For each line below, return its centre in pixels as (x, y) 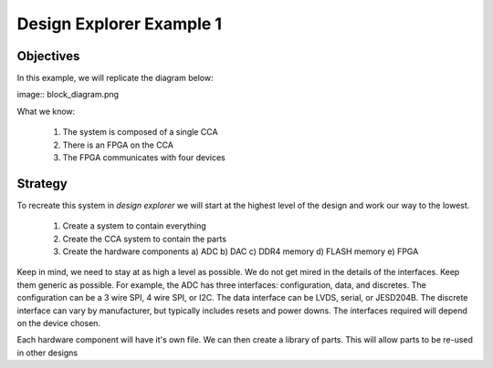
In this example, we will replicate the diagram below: (115, 78)
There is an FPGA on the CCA (118, 145)
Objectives (48, 56)
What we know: (46, 111)
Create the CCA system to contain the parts (145, 239)
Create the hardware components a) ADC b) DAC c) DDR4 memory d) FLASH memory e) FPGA (241, 251)
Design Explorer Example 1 (120, 24)
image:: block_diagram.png (68, 95)
